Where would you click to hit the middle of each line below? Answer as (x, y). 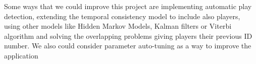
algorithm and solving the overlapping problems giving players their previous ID (128, 36)
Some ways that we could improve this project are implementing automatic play (128, 6)
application (21, 55)
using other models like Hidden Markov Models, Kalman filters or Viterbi (118, 26)
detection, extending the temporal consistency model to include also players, (122, 16)
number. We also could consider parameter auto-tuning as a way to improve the (128, 46)
